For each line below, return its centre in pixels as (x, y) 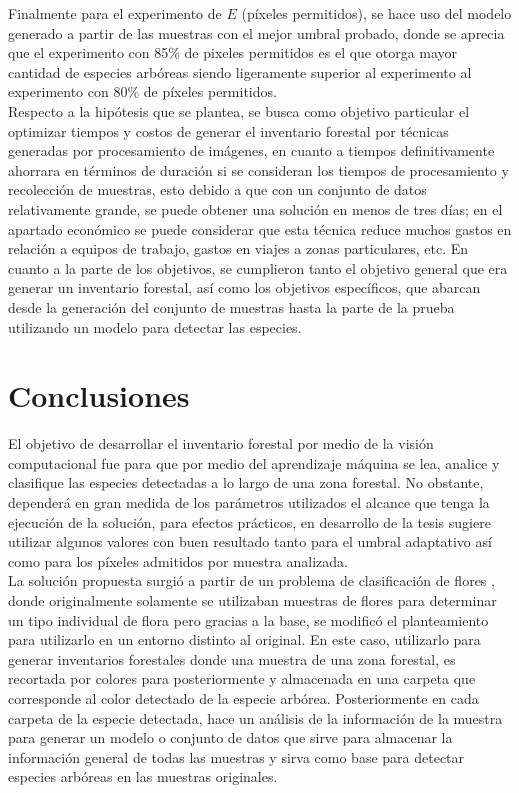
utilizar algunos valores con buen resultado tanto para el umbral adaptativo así (250, 541)
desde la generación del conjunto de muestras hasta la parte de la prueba (231, 306)
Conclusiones (99, 395)
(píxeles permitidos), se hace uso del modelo (376, 13)
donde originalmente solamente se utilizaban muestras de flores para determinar (252, 599)
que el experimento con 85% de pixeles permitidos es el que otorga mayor (233, 52)
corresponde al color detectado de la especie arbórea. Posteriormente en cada (243, 697)
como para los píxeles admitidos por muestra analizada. (178, 560)
